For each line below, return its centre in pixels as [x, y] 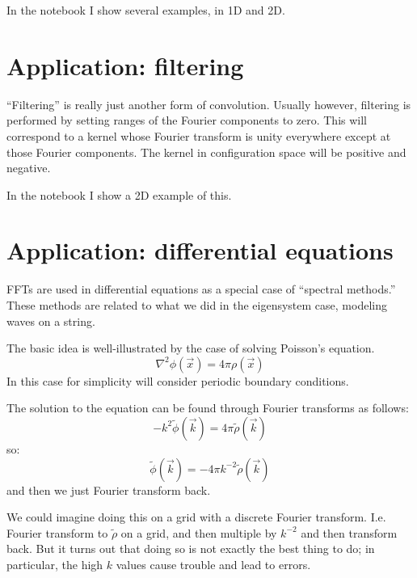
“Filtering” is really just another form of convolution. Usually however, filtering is [209, 104]
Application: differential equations [200, 250]
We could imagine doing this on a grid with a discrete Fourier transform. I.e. [196, 517]
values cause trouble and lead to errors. [213, 564]
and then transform [349, 532]
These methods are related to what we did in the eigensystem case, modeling [197, 305]
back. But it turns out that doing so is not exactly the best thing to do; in [191, 548]
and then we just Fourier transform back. [109, 489]
